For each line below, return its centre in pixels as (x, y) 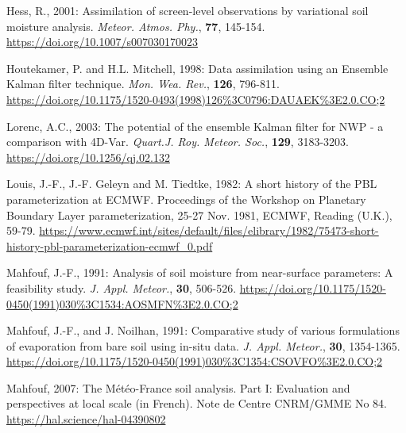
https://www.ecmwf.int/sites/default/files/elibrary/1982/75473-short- (209, 230)
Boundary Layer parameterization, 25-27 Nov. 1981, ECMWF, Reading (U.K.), (199, 215)
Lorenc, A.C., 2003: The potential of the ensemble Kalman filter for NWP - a (195, 126)
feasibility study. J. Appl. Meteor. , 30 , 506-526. (122, 287)
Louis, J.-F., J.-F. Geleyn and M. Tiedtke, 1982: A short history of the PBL (192, 184)
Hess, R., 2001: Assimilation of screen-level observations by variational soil (188, 10)
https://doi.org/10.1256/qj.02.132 (88, 157)
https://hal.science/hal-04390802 (86, 419)
